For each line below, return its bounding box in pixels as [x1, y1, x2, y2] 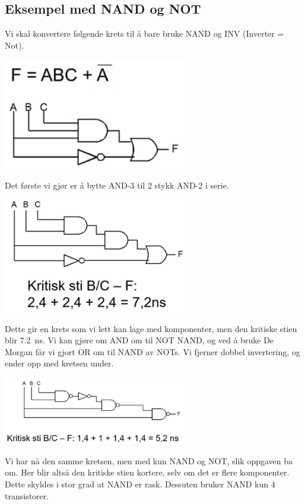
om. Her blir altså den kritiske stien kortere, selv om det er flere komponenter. [5, 466, 290, 479]
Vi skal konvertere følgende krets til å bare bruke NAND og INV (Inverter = [5, 27, 284, 40]
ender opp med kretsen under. [5, 357, 114, 369]
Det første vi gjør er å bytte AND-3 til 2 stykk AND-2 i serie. [5, 178, 229, 191]
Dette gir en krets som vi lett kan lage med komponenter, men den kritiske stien [5, 322, 297, 334]
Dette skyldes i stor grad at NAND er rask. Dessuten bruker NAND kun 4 [5, 477, 275, 490]
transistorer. [5, 489, 49, 502]
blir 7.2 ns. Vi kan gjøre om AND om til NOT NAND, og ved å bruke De [5, 334, 274, 346]
